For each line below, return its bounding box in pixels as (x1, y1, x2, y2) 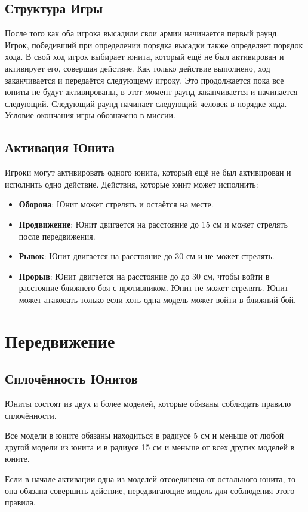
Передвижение (5, 328, 115, 352)
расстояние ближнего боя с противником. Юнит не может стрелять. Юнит (19, 281, 288, 294)
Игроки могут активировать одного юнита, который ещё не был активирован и (5, 166, 291, 179)
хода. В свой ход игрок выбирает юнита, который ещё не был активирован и (5, 50, 284, 63)
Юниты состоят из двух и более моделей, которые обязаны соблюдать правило (5, 397, 291, 410)
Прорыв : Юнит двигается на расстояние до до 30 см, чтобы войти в (19, 269, 270, 282)
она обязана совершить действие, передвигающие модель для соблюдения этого (5, 484, 295, 496)
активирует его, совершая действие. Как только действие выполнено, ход (5, 62, 270, 74)
